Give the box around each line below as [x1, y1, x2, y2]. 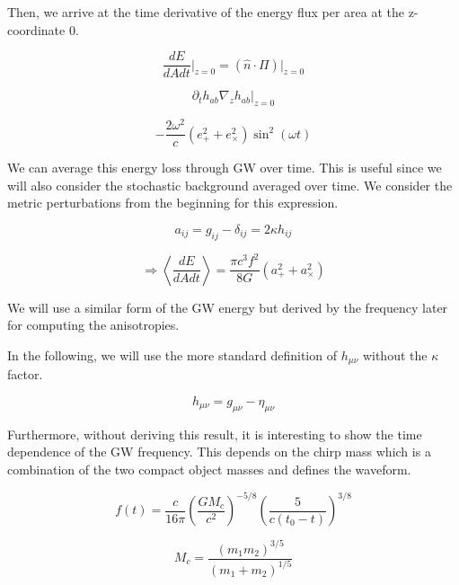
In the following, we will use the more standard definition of [7, 345, 337, 364]
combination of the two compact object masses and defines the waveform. [7, 459, 411, 478]
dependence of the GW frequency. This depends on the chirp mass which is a [7, 442, 431, 461]
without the [362, 345, 428, 364]
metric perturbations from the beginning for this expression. [7, 193, 339, 212]
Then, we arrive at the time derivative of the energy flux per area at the [7, 3, 404, 21]
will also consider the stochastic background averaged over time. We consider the [7, 175, 453, 194]
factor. [7, 365, 43, 384]
